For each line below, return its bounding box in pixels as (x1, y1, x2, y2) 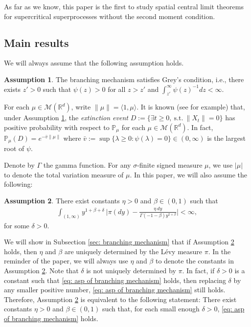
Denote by (4, 160, 35, 170)
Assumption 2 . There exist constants (4, 195, 120, 205)
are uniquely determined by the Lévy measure (64, 246, 203, 256)
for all (108, 84, 126, 94)
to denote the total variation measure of (4, 169, 124, 179)
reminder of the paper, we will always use (4, 256, 128, 266)
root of (4, 143, 24, 153)
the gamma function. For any (43, 160, 131, 170)
